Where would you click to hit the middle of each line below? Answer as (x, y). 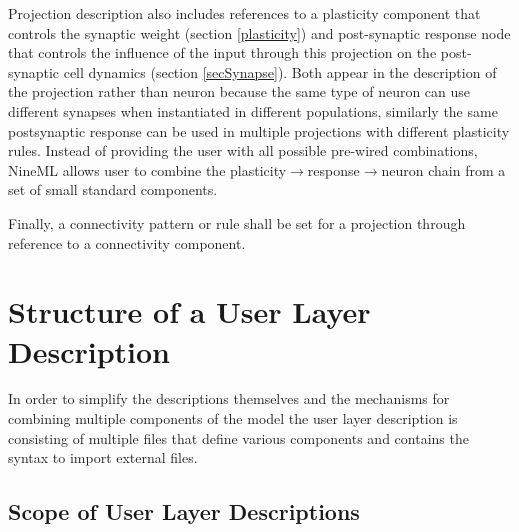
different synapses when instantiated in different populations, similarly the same (253, 110)
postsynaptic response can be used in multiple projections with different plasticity (259, 130)
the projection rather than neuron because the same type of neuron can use (239, 91)
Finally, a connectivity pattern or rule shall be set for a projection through (237, 222)
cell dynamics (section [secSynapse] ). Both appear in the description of (280, 71)
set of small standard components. (113, 189)
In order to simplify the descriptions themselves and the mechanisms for (229, 398)
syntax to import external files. (103, 457)
